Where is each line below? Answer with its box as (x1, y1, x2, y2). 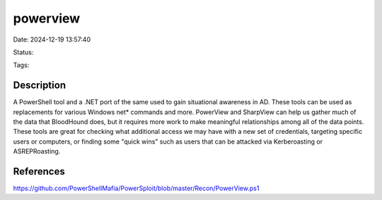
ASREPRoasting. (13, 147, 61, 156)
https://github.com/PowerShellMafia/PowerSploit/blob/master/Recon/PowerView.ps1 (13, 184, 260, 193)
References (13, 165, 65, 177)
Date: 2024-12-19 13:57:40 (13, 35, 91, 44)
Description (13, 80, 66, 92)
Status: (13, 48, 34, 56)
